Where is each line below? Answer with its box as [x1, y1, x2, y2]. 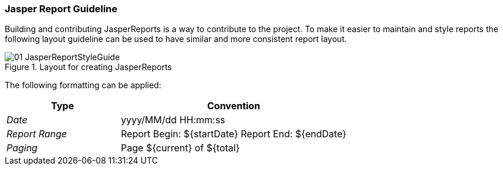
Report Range [6, 128, 67, 140]
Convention [207, 100, 261, 112]
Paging [6, 142, 38, 154]
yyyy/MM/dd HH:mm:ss [121, 114, 225, 126]
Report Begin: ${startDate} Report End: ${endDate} [121, 128, 347, 140]
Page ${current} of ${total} [121, 142, 240, 154]
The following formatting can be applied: [5, 80, 161, 91]
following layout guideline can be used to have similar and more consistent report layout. [5, 34, 347, 44]
